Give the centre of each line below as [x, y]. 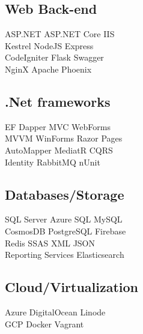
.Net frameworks [58, 101]
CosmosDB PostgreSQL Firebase [65, 231]
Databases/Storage [65, 194]
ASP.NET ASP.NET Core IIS [60, 34]
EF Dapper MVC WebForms [58, 126]
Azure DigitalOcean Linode [55, 312]
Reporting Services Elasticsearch [65, 255]
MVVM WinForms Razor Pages [64, 138]
